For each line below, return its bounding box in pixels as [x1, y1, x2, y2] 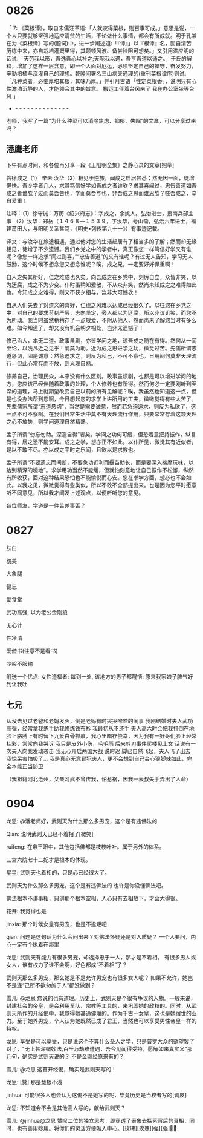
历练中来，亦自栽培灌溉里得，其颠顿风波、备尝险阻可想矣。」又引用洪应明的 [6, 47, 195, 54]
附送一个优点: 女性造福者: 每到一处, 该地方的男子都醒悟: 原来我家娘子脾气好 [6, 673, 193, 680]
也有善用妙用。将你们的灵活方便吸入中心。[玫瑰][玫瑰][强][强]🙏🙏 [16, 1125, 177, 1132]
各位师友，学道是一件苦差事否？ [6, 502, 86, 509]
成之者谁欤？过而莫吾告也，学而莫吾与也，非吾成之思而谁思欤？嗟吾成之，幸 [6, 189, 197, 197]
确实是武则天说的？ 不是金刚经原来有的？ [22, 1053, 124, 1060]
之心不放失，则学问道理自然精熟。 [6, 418, 91, 425]
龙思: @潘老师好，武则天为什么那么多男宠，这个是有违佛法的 [6, 818, 158, 825]
